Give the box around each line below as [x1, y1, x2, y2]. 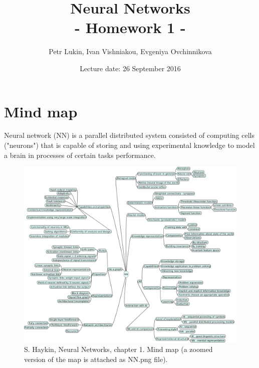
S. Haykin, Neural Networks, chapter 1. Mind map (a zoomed [24, 344, 213, 354]
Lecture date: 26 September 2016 [80, 63, 181, 73]
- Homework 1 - [75, 17, 186, 38]
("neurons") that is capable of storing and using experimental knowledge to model [4, 140, 255, 150]
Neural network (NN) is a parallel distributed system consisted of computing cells [4, 130, 255, 140]
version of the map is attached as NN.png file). [24, 353, 168, 364]
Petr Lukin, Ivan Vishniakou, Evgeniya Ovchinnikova [49, 46, 212, 57]
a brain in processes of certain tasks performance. [4, 149, 156, 160]
